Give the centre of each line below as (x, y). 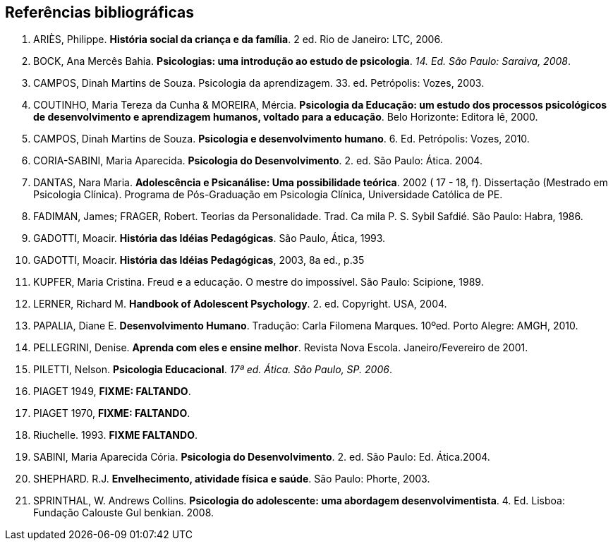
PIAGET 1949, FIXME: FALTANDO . (112, 392)
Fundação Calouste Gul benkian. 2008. (124, 513)
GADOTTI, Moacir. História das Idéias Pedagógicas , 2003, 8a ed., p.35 (199, 260)
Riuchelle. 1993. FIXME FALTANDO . (115, 435)
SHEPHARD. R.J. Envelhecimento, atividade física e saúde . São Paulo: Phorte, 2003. (232, 479)
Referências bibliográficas (99, 12)
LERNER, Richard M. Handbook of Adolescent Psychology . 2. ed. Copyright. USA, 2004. (240, 304)
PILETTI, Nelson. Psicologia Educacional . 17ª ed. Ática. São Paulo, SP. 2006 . (213, 370)
